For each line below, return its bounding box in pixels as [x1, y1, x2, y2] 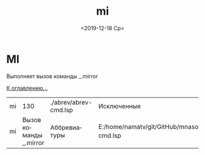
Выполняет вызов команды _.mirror [6, 72, 98, 80]
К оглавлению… [6, 84, 48, 92]
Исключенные [98, 102, 142, 110]
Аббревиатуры [50, 123, 82, 139]
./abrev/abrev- [50, 98, 93, 106]
